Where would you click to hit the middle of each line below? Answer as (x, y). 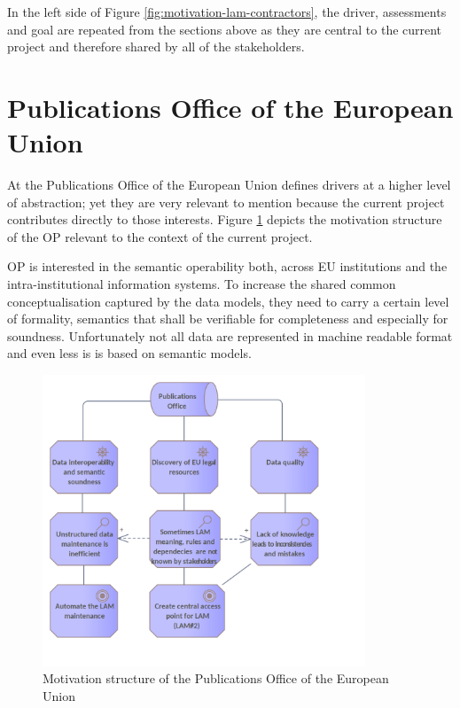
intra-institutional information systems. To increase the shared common (202, 284)
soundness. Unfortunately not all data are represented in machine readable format (230, 335)
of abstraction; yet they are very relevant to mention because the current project (226, 202)
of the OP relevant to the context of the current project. (160, 236)
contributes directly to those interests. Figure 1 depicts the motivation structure (225, 219)
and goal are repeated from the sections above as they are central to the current (225, 29)
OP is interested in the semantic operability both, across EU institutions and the (227, 266)
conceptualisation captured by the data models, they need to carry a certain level (228, 301)
